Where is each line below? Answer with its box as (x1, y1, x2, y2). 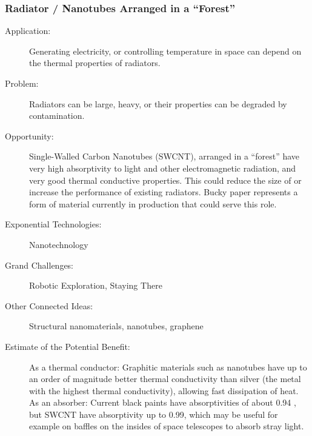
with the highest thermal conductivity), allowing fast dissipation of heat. (29, 384, 299, 397)
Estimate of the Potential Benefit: (5, 340, 130, 352)
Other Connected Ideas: (5, 299, 93, 312)
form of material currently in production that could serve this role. (29, 197, 277, 210)
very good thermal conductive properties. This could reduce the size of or (29, 173, 302, 186)
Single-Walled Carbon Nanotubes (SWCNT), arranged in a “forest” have (29, 150, 300, 163)
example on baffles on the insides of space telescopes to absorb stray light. (29, 420, 304, 432)
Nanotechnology (29, 238, 88, 250)
